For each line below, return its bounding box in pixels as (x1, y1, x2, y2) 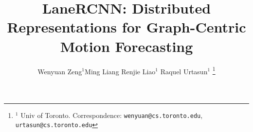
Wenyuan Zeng (37, 66, 82, 76)
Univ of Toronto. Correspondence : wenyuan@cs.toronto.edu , (20, 110, 203, 120)
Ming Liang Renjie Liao (85, 66, 156, 76)
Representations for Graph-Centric (7, 17, 246, 37)
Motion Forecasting (60, 36, 193, 56)
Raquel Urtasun (160, 66, 208, 76)
